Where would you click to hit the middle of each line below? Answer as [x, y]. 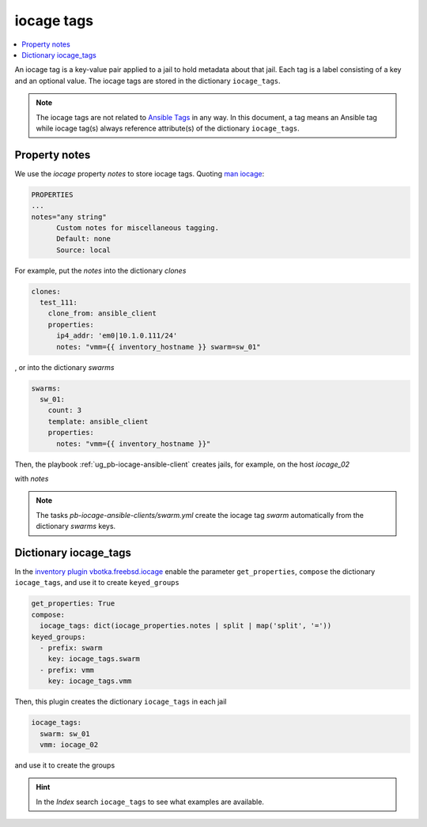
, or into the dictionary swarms [64, 367]
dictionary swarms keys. [76, 527]
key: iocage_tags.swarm [94, 659]
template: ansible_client [98, 421]
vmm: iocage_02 [69, 744]
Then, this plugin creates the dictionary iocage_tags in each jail [121, 702]
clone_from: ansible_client [102, 313]
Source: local [83, 250]
